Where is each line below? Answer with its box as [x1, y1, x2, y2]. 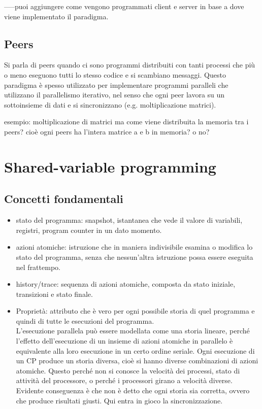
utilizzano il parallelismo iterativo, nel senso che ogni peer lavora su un [4, 89, 225, 100]
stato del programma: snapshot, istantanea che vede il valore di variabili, [16, 215, 243, 225]
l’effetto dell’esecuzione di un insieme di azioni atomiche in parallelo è [16, 335, 233, 346]
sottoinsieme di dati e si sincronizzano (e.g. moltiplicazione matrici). [4, 99, 216, 110]
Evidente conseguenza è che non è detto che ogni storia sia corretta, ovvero [16, 385, 250, 396]
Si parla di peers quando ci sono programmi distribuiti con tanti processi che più [4, 59, 255, 70]
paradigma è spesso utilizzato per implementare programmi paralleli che [4, 79, 228, 90]
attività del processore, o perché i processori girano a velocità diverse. [16, 375, 233, 386]
